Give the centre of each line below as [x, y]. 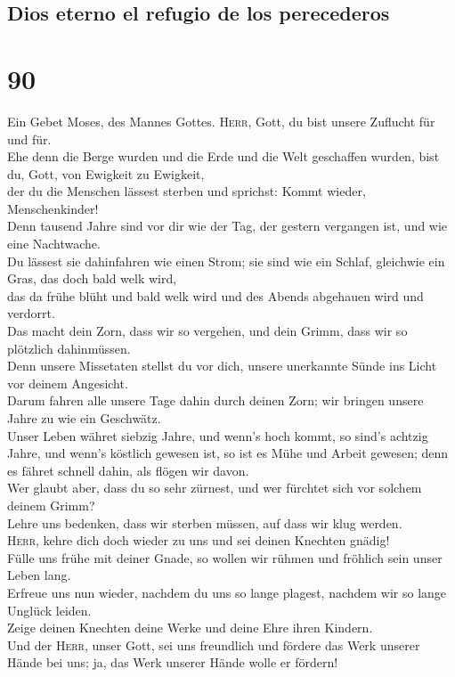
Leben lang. [39, 575]
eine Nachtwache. [54, 244]
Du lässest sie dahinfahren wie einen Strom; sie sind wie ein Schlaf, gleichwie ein [226, 261]
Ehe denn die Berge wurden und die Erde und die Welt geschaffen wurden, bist [223, 156]
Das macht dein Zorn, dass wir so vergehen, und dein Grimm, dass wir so [207, 331]
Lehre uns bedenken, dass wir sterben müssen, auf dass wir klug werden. [205, 522]
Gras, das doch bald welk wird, [92, 278]
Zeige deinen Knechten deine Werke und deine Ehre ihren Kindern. [190, 628]
